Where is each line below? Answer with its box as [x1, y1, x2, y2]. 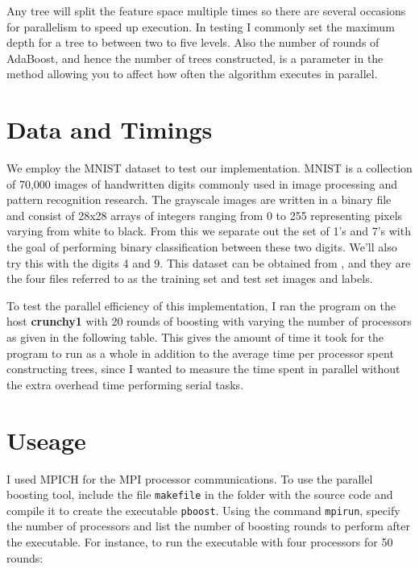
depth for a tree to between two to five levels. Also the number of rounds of [6, 34, 380, 51]
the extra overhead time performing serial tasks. [6, 376, 244, 392]
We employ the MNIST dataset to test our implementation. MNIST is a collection [6, 160, 413, 177]
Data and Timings [6, 113, 213, 146]
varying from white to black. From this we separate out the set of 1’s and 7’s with [6, 222, 411, 239]
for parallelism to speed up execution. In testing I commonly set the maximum [6, 18, 395, 35]
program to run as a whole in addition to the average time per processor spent [6, 344, 394, 361]
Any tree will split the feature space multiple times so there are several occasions [6, 2, 406, 19]
